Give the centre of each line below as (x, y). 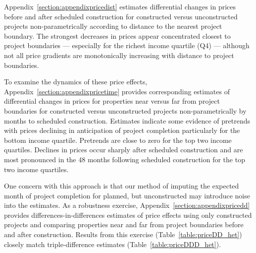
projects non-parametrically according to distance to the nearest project (113, 26)
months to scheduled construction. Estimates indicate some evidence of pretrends (127, 120)
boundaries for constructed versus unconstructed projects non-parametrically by (125, 110)
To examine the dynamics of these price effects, (76, 82)
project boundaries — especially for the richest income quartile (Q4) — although (127, 45)
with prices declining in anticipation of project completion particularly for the (122, 130)
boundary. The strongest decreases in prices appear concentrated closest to (117, 35)
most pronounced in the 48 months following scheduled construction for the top (125, 159)
